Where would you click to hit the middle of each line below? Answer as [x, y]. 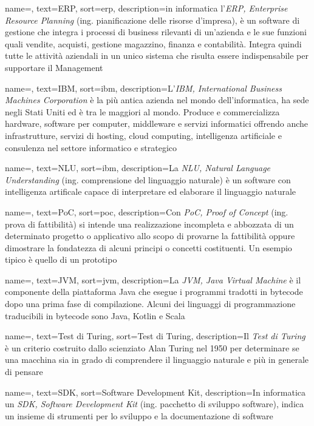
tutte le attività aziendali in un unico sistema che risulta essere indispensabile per [157, 56]
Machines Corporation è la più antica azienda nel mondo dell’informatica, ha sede [157, 100]
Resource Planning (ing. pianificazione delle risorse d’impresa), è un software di [152, 20]
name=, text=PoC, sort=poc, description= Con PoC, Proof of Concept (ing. [147, 211]
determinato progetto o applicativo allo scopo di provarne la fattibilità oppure [150, 236]
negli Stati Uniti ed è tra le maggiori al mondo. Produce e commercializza [142, 111]
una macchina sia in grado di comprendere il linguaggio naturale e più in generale [157, 360]
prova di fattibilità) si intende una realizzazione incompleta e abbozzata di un [149, 224]
